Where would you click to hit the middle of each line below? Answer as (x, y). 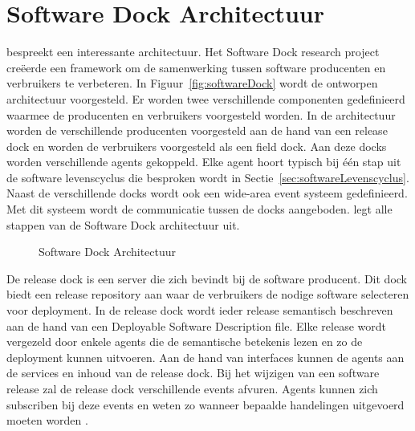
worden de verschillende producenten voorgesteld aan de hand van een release (197, 130)
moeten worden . (47, 420)
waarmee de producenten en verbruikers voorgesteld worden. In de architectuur (201, 114)
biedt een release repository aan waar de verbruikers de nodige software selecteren (208, 294)
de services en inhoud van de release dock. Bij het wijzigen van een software (193, 373)
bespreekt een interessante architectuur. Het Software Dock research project (193, 52)
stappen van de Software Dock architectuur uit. (123, 224)
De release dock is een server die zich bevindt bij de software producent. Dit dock (207, 278)
